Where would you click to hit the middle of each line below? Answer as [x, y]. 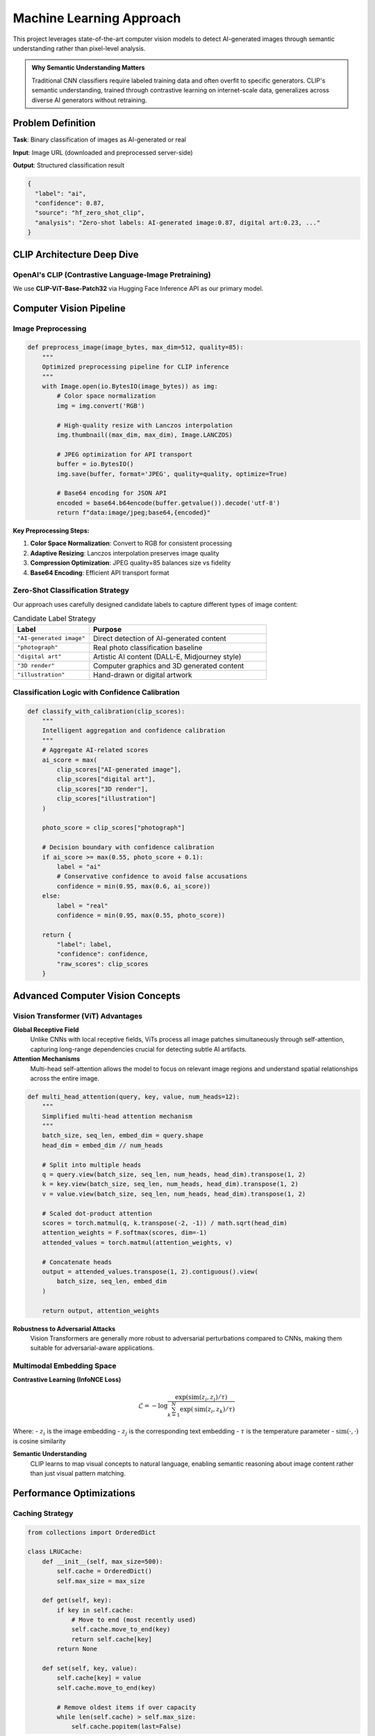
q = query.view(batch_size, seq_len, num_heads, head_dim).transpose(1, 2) [174, 1175]
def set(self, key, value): [90, 1669]
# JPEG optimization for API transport [124, 454]
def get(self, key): [77, 1600]
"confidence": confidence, [102, 954]
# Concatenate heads [77, 1262]
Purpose [107, 629]
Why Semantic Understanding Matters [88, 68]
